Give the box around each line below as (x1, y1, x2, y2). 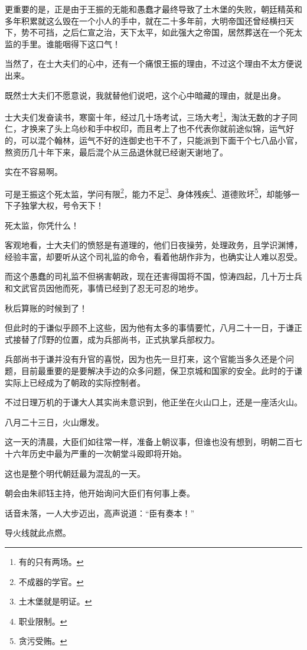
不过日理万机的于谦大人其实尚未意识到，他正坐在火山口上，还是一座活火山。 (5, 396, 302, 408)
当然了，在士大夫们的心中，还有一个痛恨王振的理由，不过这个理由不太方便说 (5, 57, 302, 70)
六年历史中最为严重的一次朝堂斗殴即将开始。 (12, 447, 187, 459)
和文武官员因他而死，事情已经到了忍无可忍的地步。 (5, 282, 203, 294)
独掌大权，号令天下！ (21, 199, 104, 212)
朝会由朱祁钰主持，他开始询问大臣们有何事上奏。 (5, 487, 195, 499)
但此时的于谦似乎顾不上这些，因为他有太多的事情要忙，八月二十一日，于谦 (5, 321, 294, 334)
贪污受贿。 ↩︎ (18, 635, 67, 647)
